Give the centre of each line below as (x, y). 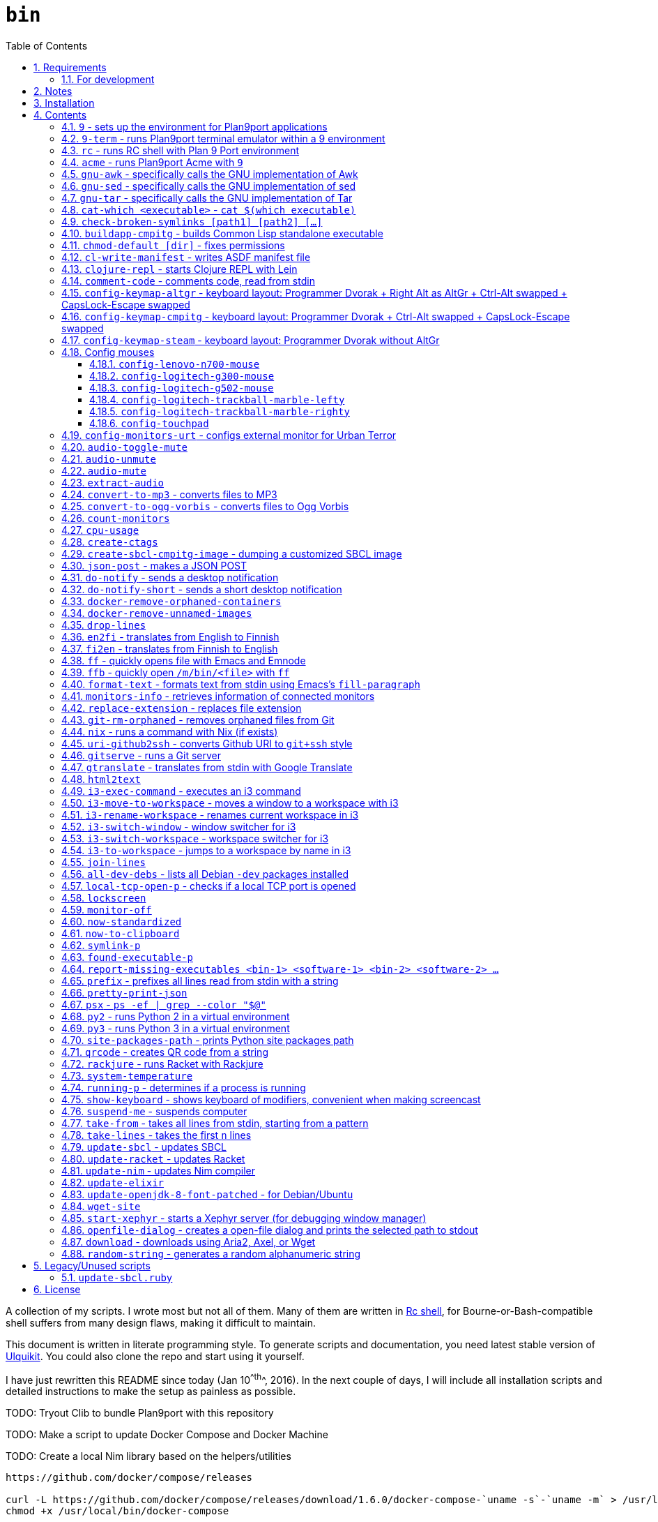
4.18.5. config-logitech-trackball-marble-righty (220, 411)
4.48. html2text (101, 779)
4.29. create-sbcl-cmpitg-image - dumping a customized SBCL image (232, 553)
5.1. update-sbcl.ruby (117, 1277)
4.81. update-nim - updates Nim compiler (159, 1170)
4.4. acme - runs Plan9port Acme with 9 (152, 162)
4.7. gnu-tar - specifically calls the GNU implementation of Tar (207, 197)
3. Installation (64, 103)
